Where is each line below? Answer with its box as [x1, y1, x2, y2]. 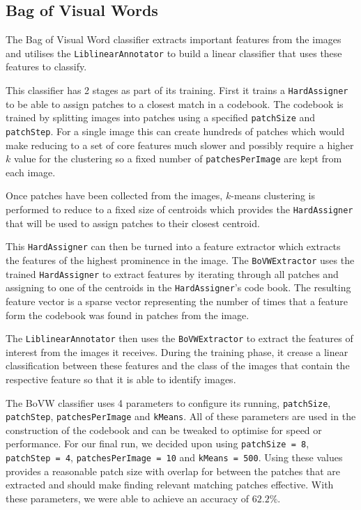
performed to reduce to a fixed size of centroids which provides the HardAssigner [6, 202, 353, 217]
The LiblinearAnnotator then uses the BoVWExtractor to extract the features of [6, 331, 353, 346]
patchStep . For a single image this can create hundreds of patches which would [6, 123, 345, 138]
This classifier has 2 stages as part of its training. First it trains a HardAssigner [6, 83, 348, 98]
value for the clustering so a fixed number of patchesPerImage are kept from [13, 151, 342, 166]
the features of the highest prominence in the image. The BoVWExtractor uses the [6, 252, 355, 267]
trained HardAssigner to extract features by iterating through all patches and [6, 266, 339, 281]
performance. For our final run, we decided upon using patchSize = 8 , [6, 436, 309, 451]
